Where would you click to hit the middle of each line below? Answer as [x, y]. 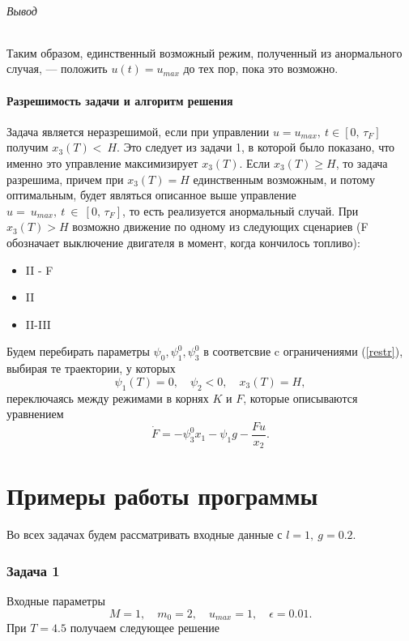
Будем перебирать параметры [78, 351]
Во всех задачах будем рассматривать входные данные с [145, 534]
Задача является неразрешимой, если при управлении [138, 131]
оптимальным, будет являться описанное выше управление [151, 195]
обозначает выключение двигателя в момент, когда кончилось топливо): [183, 242]
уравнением [35, 414]
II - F [39, 269]
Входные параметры [56, 601]
